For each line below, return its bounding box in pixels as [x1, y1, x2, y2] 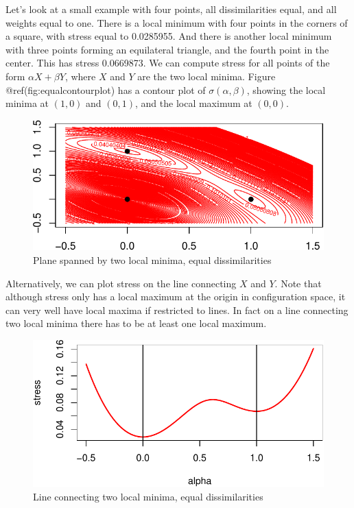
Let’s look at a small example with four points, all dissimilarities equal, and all [5, 2, 337, 16]
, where [64, 69, 96, 83]
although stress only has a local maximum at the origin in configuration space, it [5, 289, 346, 304]
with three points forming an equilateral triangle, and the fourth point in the [5, 42, 329, 56]
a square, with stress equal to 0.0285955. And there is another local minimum [5, 29, 332, 43]
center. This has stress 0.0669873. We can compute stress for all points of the [5, 56, 330, 70]
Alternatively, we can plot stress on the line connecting [5, 276, 237, 290]
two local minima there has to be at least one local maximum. [5, 316, 267, 330]
